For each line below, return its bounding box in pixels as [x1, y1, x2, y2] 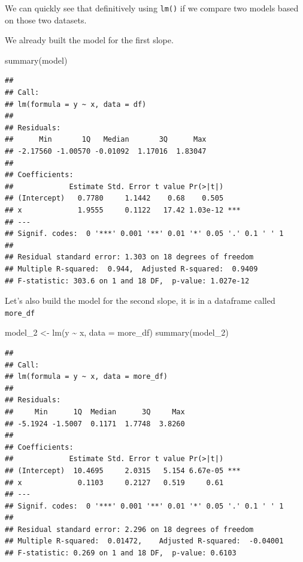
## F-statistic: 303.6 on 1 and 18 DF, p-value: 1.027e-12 [5, 276, 250, 285]
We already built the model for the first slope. [5, 34, 174, 46]
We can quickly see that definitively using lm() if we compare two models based [5, 2, 299, 14]
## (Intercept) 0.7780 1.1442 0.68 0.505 [5, 194, 224, 203]
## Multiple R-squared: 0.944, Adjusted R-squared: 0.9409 [5, 264, 258, 273]
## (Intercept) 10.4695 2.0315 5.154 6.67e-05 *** [5, 466, 241, 475]
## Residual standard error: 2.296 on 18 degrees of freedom [5, 525, 254, 534]
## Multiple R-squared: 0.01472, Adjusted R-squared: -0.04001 [5, 537, 284, 546]
